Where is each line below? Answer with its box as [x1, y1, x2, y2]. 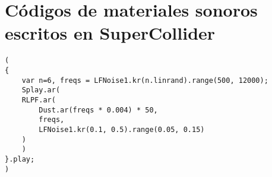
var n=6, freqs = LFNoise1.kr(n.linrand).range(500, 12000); [21, 76, 268, 85]
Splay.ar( [21, 86, 61, 95]
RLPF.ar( [21, 95, 56, 104]
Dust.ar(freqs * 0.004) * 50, [39, 105, 158, 114]
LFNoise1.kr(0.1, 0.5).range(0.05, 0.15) [39, 125, 205, 134]
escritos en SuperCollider [5, 21, 216, 45]
